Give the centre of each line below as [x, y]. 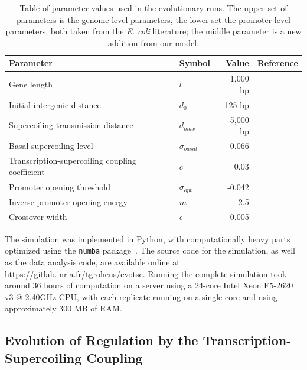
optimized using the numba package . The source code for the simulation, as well [150, 250]
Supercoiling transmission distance [71, 125]
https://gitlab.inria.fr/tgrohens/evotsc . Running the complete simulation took [146, 273]
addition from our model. [153, 42]
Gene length [31, 84]
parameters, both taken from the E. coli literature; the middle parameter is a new [153, 31]
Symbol [195, 63]
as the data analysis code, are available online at [92, 262]
